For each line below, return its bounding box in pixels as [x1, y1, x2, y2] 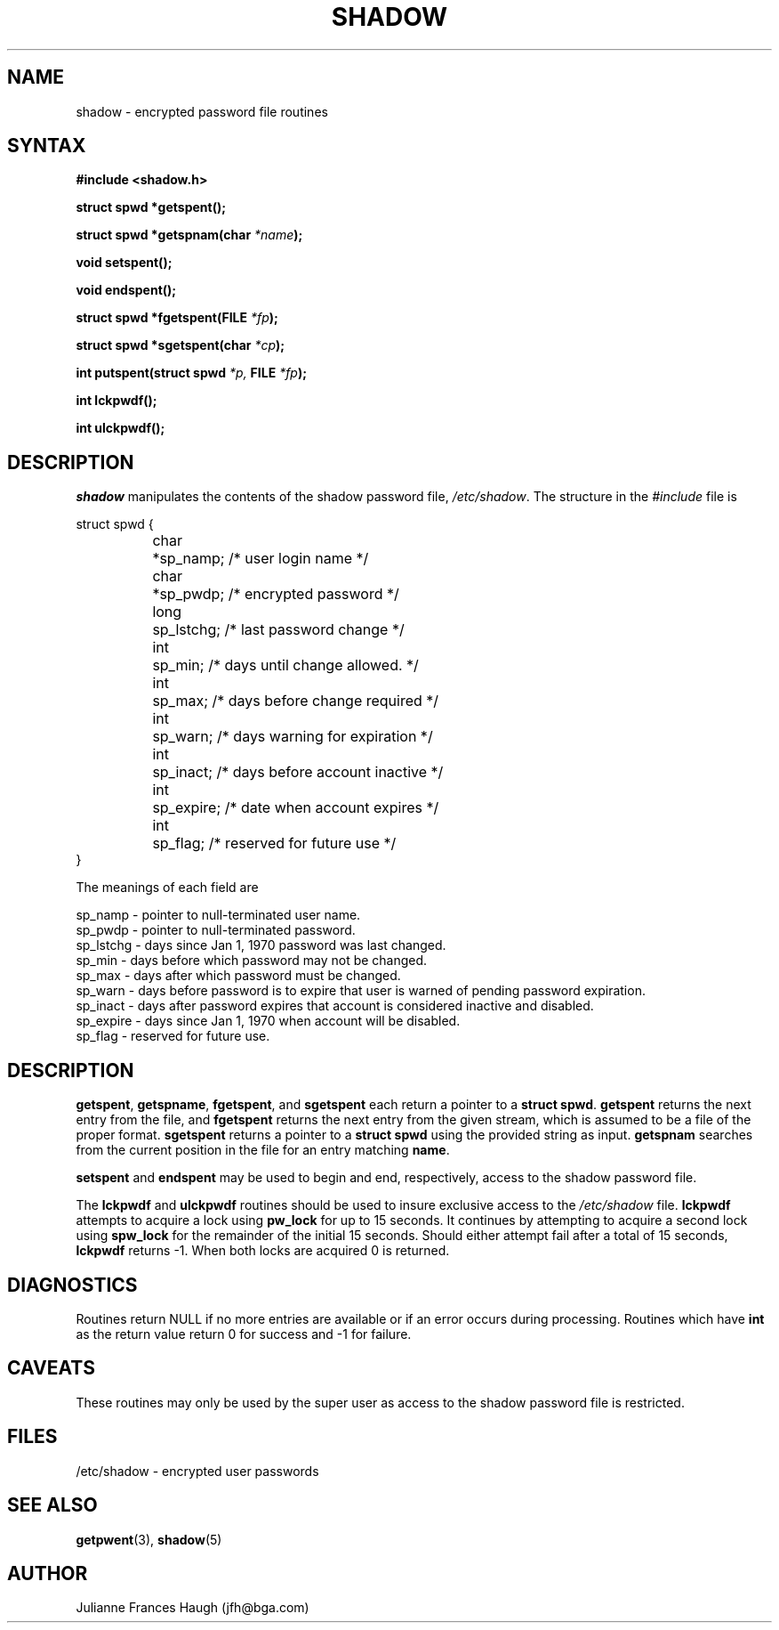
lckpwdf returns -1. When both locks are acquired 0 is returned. [76, 1243, 450, 1259]
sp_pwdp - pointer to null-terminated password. [76, 922, 356, 938]
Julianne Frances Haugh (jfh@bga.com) [76, 1600, 309, 1616]
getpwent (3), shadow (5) [76, 1531, 222, 1547]
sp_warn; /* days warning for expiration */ [152, 727, 433, 746]
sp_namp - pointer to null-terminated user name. [76, 907, 361, 923]
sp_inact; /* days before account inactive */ [152, 763, 444, 782]
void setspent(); [76, 255, 173, 271]
